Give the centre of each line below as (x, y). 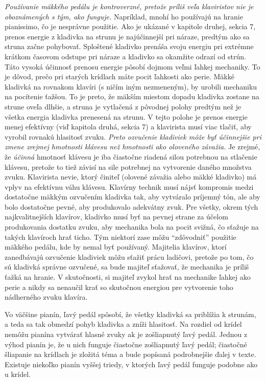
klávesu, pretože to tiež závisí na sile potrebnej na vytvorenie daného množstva (128, 166)
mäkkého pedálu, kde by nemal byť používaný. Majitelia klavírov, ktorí (116, 247)
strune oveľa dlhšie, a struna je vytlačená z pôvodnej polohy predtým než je (123, 106)
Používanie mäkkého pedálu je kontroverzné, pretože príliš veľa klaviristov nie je (129, 6)
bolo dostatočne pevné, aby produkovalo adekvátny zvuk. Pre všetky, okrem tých (131, 206)
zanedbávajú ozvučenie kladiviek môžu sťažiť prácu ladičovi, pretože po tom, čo (129, 256)
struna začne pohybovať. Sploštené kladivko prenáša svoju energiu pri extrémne (129, 46)
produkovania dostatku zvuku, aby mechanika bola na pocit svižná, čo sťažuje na (132, 227)
